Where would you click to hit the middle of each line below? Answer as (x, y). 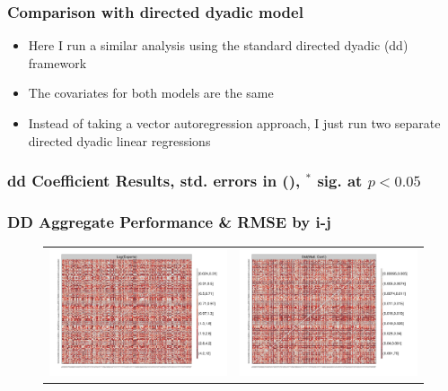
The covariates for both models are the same (151, 93)
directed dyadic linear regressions (119, 140)
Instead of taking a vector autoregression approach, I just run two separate (234, 123)
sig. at (340, 181)
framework (57, 62)
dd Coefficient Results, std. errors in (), (154, 181)
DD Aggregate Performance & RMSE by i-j (169, 221)
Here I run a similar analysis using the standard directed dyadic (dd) (218, 45)
